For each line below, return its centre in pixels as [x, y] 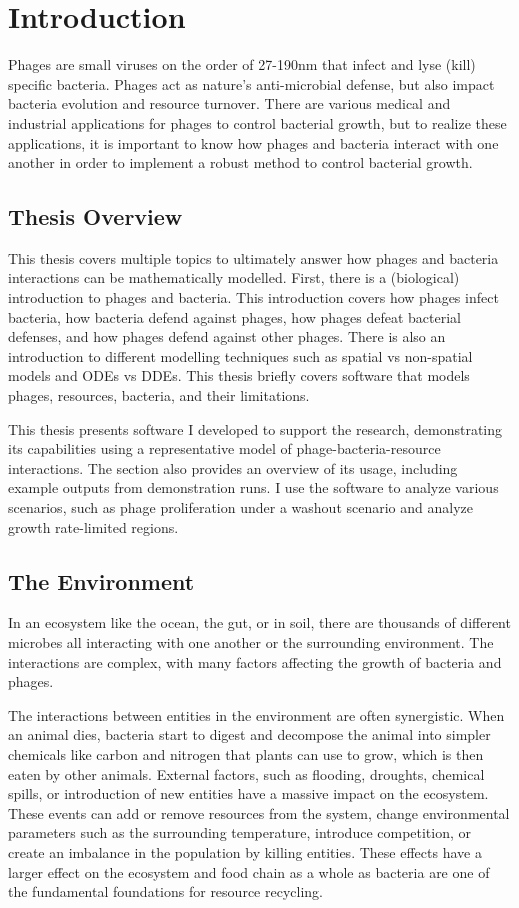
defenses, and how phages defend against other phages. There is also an [227, 336]
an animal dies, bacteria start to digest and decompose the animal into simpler [249, 734]
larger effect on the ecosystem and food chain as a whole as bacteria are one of [249, 871]
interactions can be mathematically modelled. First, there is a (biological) [234, 277]
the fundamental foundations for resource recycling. [165, 891]
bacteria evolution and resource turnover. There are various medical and [229, 103]
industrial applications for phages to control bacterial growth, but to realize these [257, 122]
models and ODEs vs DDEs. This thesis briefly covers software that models [239, 375]
